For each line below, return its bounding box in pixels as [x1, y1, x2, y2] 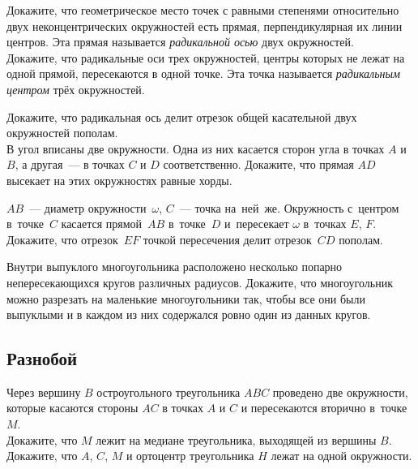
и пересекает [224, 215, 289, 232]
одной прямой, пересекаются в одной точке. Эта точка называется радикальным [6, 65, 400, 82]
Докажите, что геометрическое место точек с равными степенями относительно [6, 2, 399, 18]
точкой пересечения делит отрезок [143, 230, 312, 247]
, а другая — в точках [15, 156, 125, 173]
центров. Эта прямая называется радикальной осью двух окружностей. [6, 33, 354, 50]
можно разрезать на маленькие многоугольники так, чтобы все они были [6, 290, 365, 307]
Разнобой [6, 346, 78, 371]
